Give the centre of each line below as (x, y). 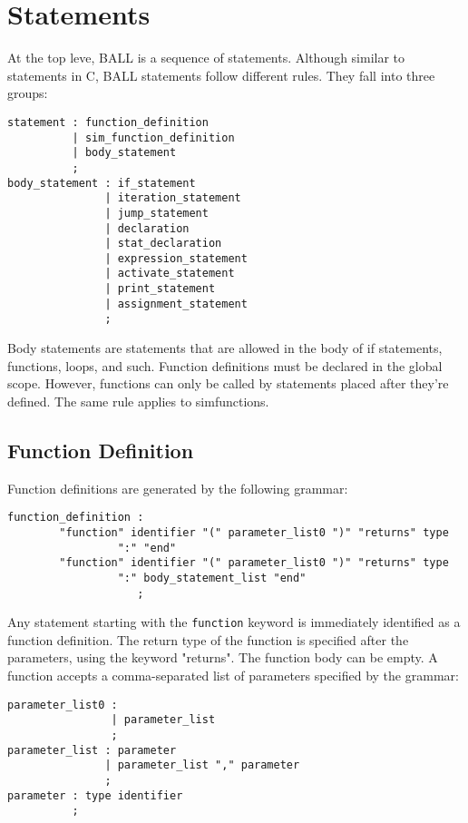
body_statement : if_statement (102, 183)
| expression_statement (176, 258)
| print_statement (160, 289)
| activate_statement (170, 274)
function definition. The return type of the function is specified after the (208, 639)
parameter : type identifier (95, 795)
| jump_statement (156, 213)
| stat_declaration (163, 244)
